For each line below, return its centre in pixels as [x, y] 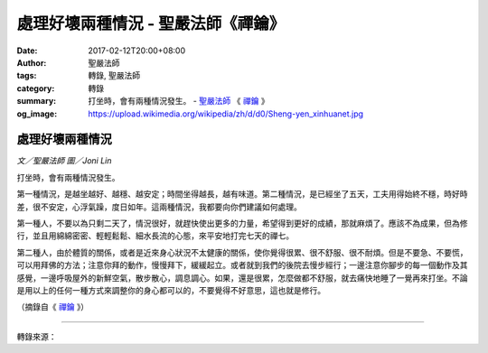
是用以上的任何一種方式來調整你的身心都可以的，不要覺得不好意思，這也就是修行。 [171, 290]
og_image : [37, 114]
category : [36, 88]
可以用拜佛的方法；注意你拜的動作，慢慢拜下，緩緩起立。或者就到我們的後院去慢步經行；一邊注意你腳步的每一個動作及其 [242, 265]
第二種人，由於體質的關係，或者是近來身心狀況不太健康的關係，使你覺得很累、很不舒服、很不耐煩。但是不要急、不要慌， [242, 252]
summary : [37, 101]
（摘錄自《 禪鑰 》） [53, 307]
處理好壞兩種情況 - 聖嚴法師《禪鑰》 [151, 23]
